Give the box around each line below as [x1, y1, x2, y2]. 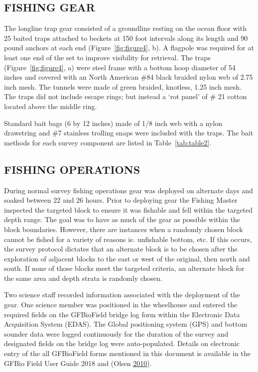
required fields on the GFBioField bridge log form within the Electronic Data [4, 309, 240, 319]
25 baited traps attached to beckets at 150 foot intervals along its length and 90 [4, 32, 248, 43]
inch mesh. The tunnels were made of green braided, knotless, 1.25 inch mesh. [4, 81, 242, 92]
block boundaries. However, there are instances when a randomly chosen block [4, 224, 243, 234]
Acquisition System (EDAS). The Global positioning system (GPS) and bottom [4, 319, 248, 329]
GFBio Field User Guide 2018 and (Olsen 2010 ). [4, 358, 152, 368]
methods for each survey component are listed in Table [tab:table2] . [4, 137, 212, 147]
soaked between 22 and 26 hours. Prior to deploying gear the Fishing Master [4, 195, 238, 205]
